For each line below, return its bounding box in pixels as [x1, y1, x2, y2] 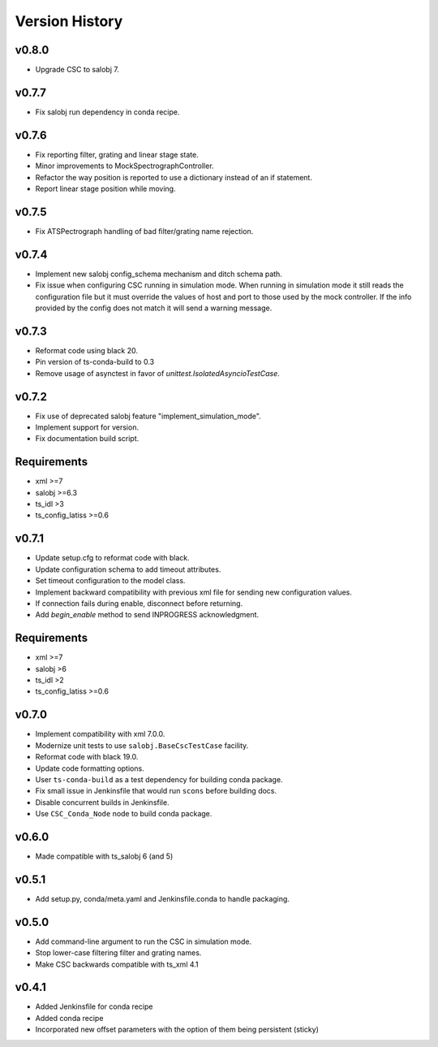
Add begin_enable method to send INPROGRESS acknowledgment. [35, 610, 260, 620]
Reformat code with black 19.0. [35, 752, 139, 762]
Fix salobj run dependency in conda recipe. [35, 106, 180, 117]
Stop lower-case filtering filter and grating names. [35, 948, 202, 958]
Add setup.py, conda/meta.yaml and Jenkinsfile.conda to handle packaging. [35, 893, 290, 903]
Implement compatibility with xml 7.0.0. [35, 729, 165, 739]
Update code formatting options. [35, 764, 145, 773]
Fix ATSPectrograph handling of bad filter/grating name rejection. [35, 226, 254, 236]
